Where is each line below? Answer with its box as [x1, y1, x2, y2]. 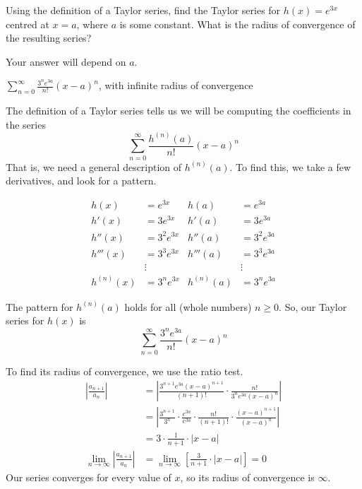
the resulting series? [6, 30, 92, 45]
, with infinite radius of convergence [98, 78, 253, 93]
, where [76, 16, 108, 31]
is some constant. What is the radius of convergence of [119, 16, 356, 31]
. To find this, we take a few [229, 159, 351, 174]
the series [6, 117, 46, 131]
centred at [6, 16, 49, 31]
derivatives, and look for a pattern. [6, 173, 157, 188]
